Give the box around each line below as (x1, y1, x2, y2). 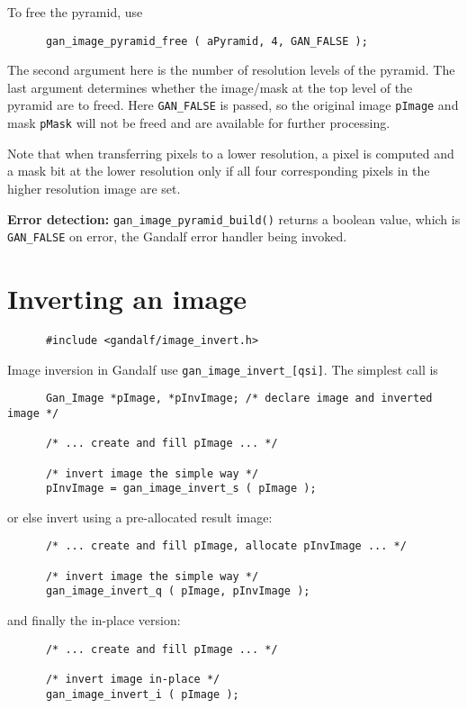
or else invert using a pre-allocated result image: (7, 507, 273, 526)
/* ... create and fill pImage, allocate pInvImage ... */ (45, 540, 407, 553)
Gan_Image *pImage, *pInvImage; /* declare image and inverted (45, 392, 433, 405)
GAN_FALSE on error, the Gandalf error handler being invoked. (7, 227, 347, 246)
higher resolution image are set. (7, 178, 181, 197)
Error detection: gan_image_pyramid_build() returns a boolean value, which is (7, 209, 461, 228)
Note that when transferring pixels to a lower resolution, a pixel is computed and (7, 143, 454, 162)
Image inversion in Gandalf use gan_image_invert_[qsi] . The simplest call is (7, 359, 438, 378)
